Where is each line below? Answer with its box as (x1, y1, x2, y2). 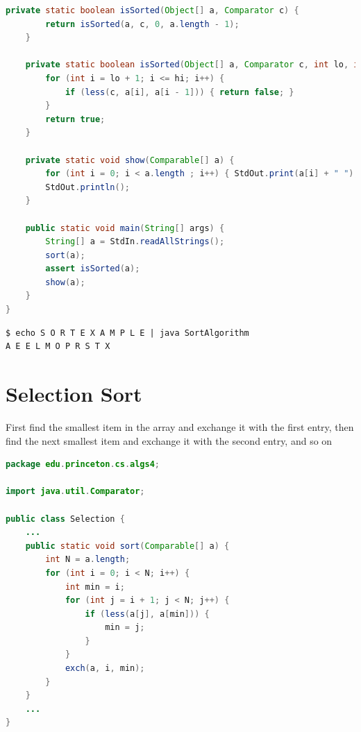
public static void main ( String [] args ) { (25, 223, 225, 233)
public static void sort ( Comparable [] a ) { (25, 541, 230, 551)
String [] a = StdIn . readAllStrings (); (45, 237, 225, 247)
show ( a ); (45, 277, 85, 287)
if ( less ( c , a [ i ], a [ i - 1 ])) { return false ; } (65, 87, 294, 97)
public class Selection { (6, 513, 125, 524)
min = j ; (105, 622, 145, 633)
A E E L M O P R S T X (6, 341, 110, 352)
